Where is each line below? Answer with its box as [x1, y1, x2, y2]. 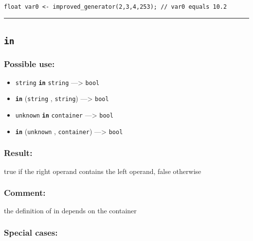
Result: [4, 147, 33, 159]
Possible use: [4, 58, 55, 70]
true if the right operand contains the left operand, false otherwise [4, 166, 201, 176]
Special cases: [4, 226, 58, 238]
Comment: [4, 187, 46, 199]
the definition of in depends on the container [4, 206, 137, 216]
